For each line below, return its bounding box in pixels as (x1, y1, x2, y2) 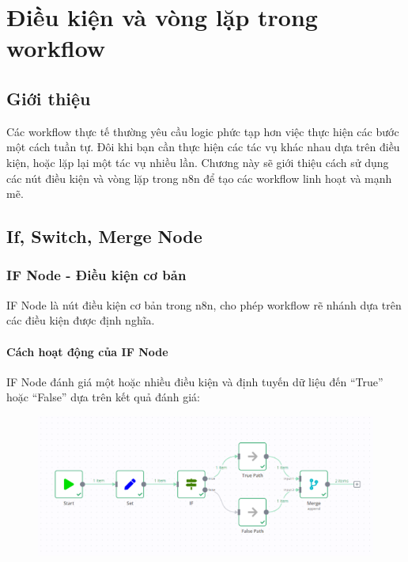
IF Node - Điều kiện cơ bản (6, 265, 187, 285)
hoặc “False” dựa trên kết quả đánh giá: (6, 389, 200, 405)
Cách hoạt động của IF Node (6, 343, 168, 359)
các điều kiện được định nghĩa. (6, 312, 155, 328)
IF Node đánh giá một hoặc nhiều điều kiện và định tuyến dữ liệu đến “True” (6, 373, 383, 389)
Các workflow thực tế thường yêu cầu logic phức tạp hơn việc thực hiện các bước (6, 123, 399, 139)
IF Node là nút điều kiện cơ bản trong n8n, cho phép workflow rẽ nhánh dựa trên (6, 296, 402, 313)
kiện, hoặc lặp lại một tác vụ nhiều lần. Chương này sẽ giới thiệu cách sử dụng (6, 154, 389, 170)
